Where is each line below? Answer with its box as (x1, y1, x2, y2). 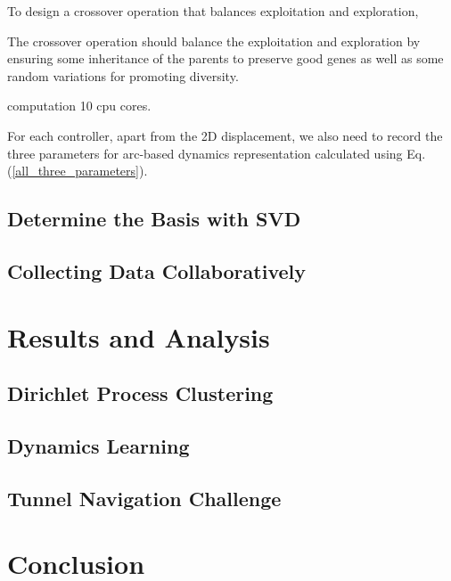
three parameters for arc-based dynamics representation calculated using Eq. (7, 143, 426, 162)
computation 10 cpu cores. (7, 96, 152, 115)
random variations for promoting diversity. (7, 66, 239, 85)
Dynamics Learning (7, 431, 190, 459)
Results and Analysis (7, 318, 270, 355)
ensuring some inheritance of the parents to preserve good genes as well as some (7, 49, 444, 68)
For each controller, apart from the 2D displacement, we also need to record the (7, 126, 443, 144)
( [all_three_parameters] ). (7, 161, 148, 180)
